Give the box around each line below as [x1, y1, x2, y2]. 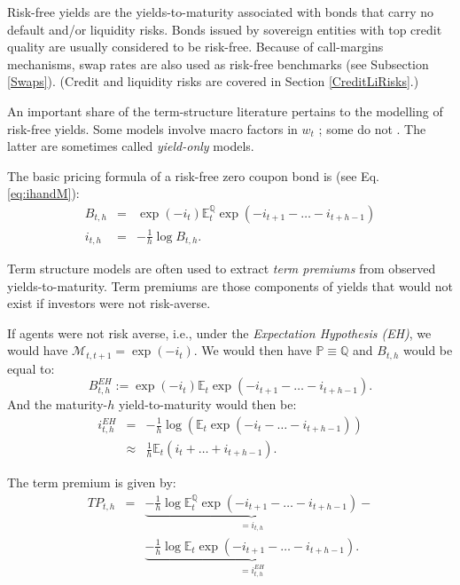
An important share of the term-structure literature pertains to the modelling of [7, 101, 443, 120]
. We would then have [193, 341, 312, 360]
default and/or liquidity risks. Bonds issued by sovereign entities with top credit [7, 20, 442, 38]
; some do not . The [318, 119, 426, 138]
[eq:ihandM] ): [7, 184, 80, 202]
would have [7, 341, 68, 360]
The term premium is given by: [7, 473, 176, 492]
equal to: [7, 359, 55, 377]
